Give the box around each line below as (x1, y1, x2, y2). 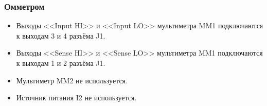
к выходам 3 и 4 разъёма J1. (16, 30, 105, 41)
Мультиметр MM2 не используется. (16, 75, 128, 85)
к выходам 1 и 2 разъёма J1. (16, 58, 105, 68)
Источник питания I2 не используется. (16, 92, 137, 103)
